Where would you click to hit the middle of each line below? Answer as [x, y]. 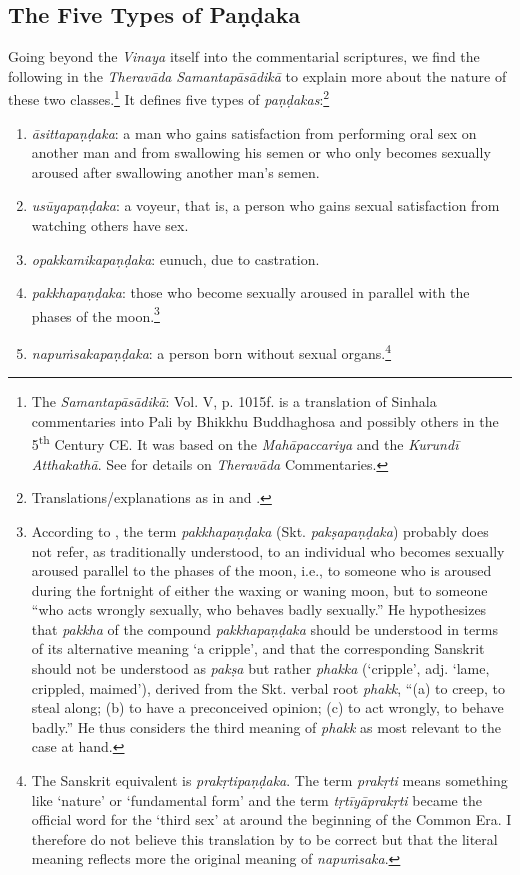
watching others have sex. [110, 225]
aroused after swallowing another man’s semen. [175, 171]
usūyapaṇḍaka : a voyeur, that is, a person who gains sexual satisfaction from [265, 205]
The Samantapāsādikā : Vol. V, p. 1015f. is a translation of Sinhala [234, 401]
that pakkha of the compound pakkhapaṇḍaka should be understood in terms [264, 628]
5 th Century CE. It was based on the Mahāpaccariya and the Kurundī [245, 443]
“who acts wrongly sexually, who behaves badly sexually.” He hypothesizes [259, 609]
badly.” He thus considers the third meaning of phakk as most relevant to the [266, 726]
